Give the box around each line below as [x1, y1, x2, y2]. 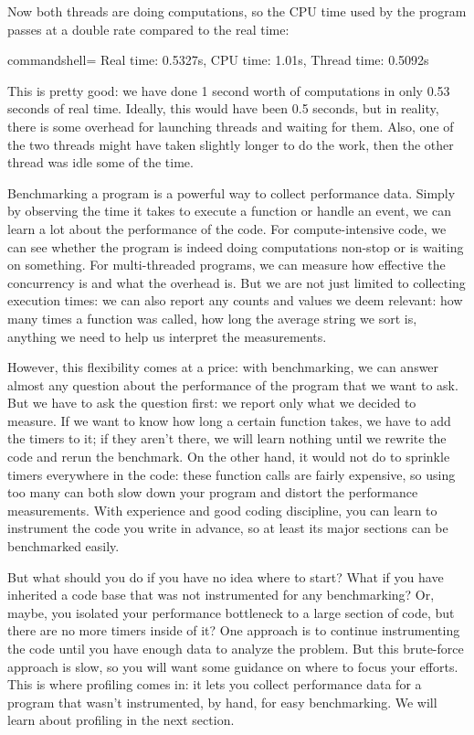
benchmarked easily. [7, 537, 120, 556]
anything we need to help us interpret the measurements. [7, 326, 327, 346]
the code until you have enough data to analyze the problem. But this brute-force [7, 639, 464, 657]
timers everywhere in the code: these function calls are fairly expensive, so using [7, 464, 456, 484]
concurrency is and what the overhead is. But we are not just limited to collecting [7, 272, 466, 292]
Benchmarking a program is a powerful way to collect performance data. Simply [7, 183, 456, 202]
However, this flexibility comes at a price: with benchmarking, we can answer [7, 357, 439, 377]
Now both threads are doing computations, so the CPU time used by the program [7, 2, 467, 20]
